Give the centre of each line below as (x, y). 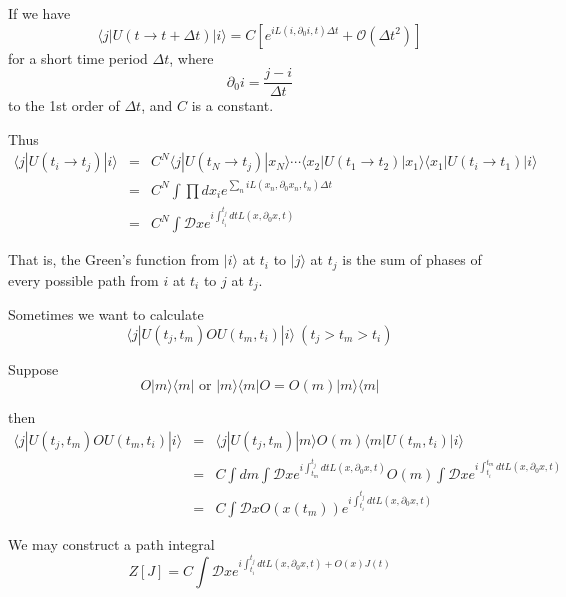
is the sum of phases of (412, 259)
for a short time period (78, 57)
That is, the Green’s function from (114, 259)
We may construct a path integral (111, 543)
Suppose (33, 368)
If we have (39, 13)
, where (191, 57)
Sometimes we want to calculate (106, 314)
